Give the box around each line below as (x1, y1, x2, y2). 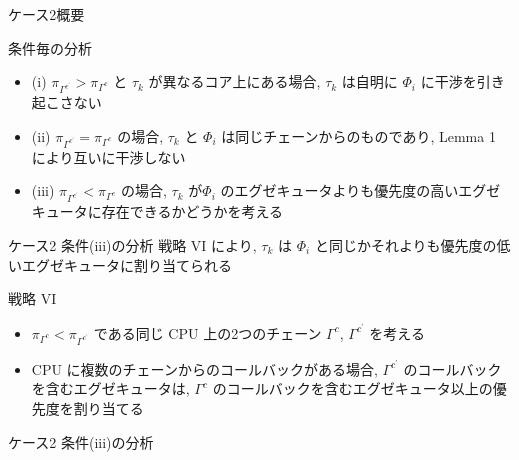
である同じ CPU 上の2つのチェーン (93, 322, 322, 343)
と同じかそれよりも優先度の (314, 234, 497, 255)
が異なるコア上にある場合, (148, 71, 321, 92)
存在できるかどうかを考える (101, 201, 284, 222)
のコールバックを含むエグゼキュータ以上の (212, 378, 493, 399)
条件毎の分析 (8, 37, 92, 58)
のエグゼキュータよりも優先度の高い (220, 180, 459, 201)
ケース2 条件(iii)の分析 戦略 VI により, (8, 234, 257, 255)
